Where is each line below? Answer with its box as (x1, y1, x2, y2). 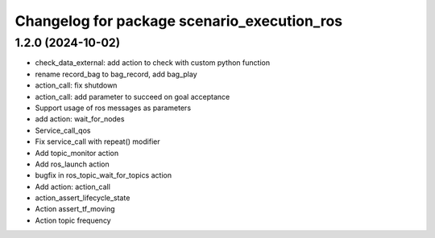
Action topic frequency (35, 215, 112, 225)
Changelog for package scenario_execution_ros (14, 12, 343, 30)
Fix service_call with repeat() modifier (35, 137, 160, 146)
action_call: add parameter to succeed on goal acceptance (35, 92, 230, 101)
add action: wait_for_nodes (35, 114, 125, 124)
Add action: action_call (35, 182, 110, 191)
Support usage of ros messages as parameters (35, 103, 192, 113)
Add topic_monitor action (35, 148, 119, 158)
